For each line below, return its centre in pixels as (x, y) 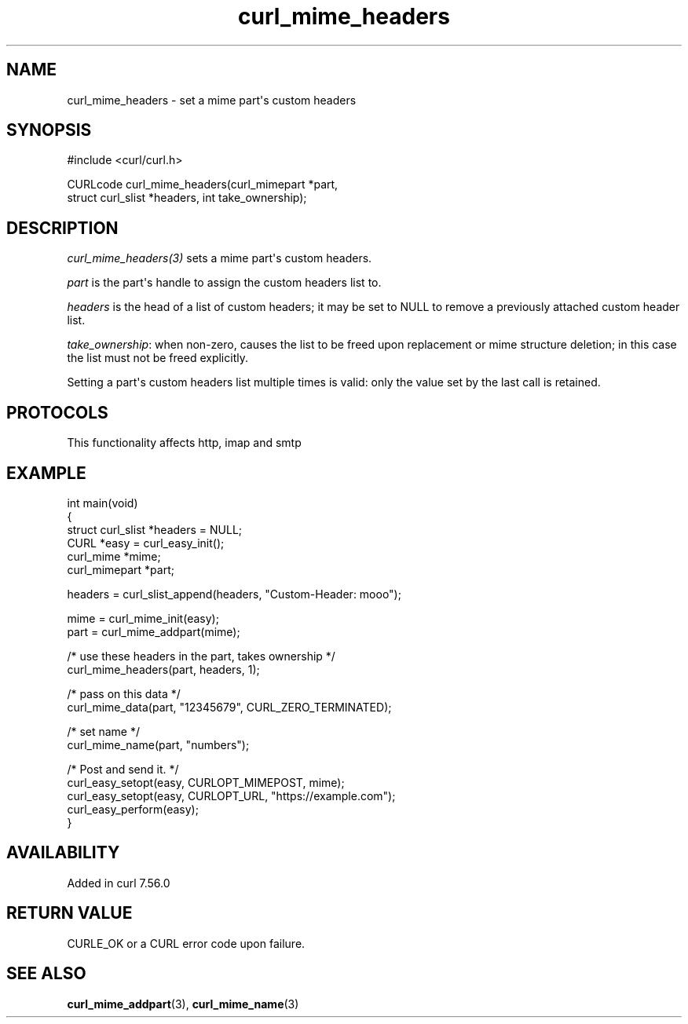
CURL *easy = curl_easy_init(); (146, 543)
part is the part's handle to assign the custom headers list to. (224, 283)
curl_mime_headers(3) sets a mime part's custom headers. (220, 258)
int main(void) (102, 503)
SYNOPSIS (49, 130)
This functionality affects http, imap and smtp (184, 443)
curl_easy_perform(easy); (133, 809)
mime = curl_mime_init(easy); (143, 618)
